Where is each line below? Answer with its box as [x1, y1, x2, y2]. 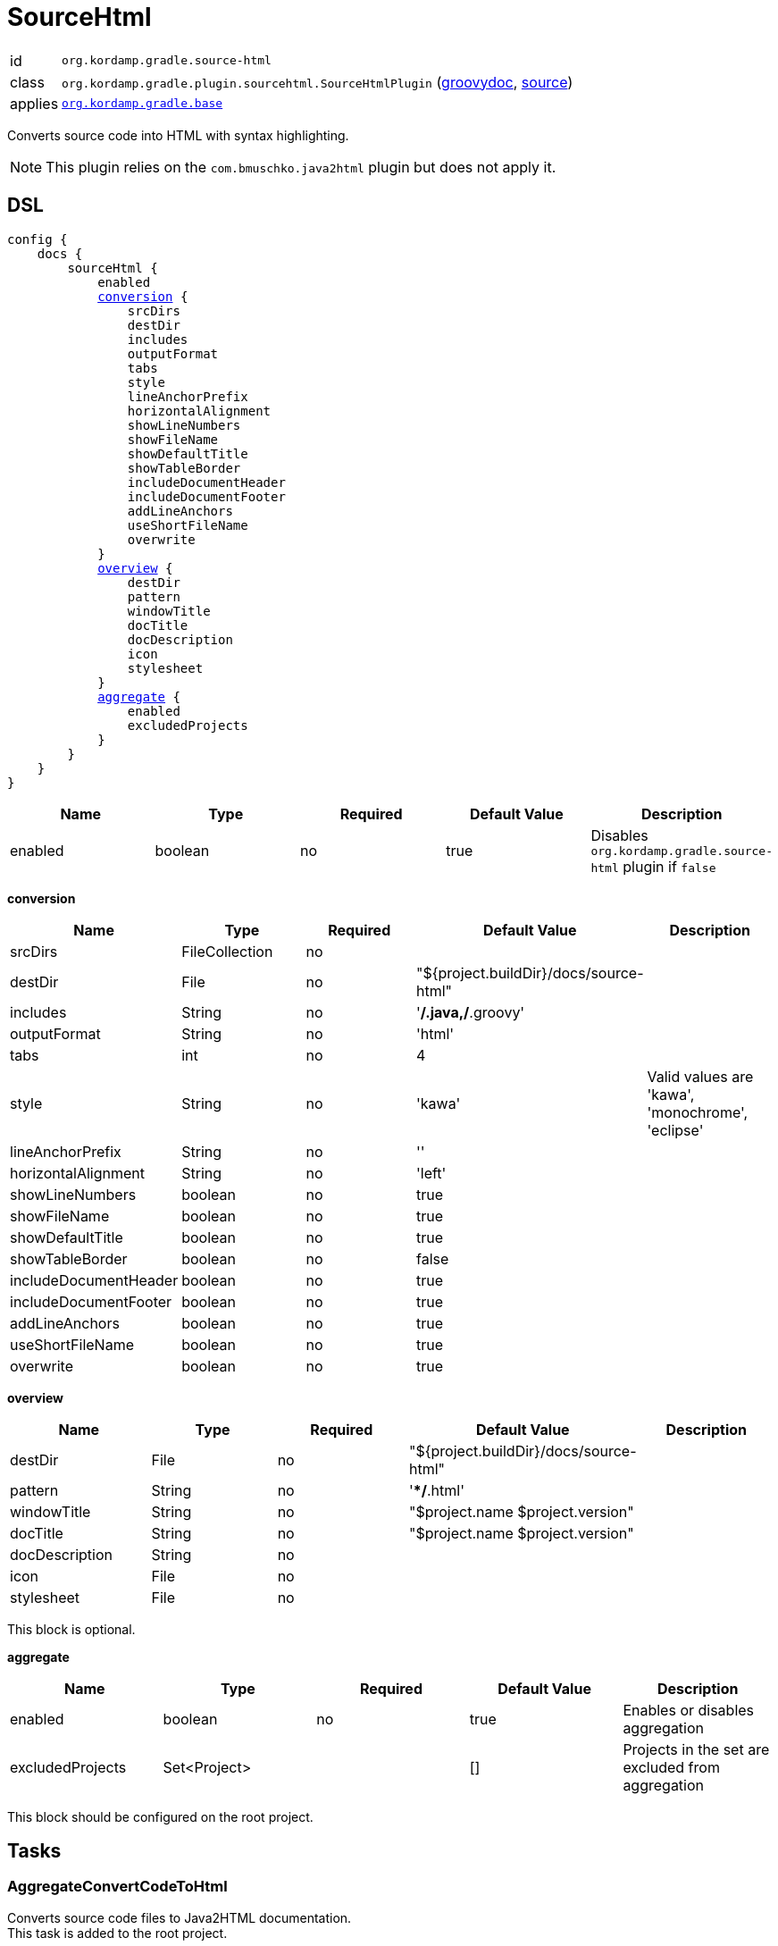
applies [10, 94, 59, 113]
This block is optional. [7, 1621, 136, 1637]
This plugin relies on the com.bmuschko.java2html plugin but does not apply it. [46, 157, 556, 176]
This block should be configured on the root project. [7, 1808, 314, 1824]
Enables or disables [623, 1700, 755, 1719]
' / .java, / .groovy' [415, 1002, 525, 1021]
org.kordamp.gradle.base [62, 96, 223, 111]
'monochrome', [647, 1103, 749, 1121]
